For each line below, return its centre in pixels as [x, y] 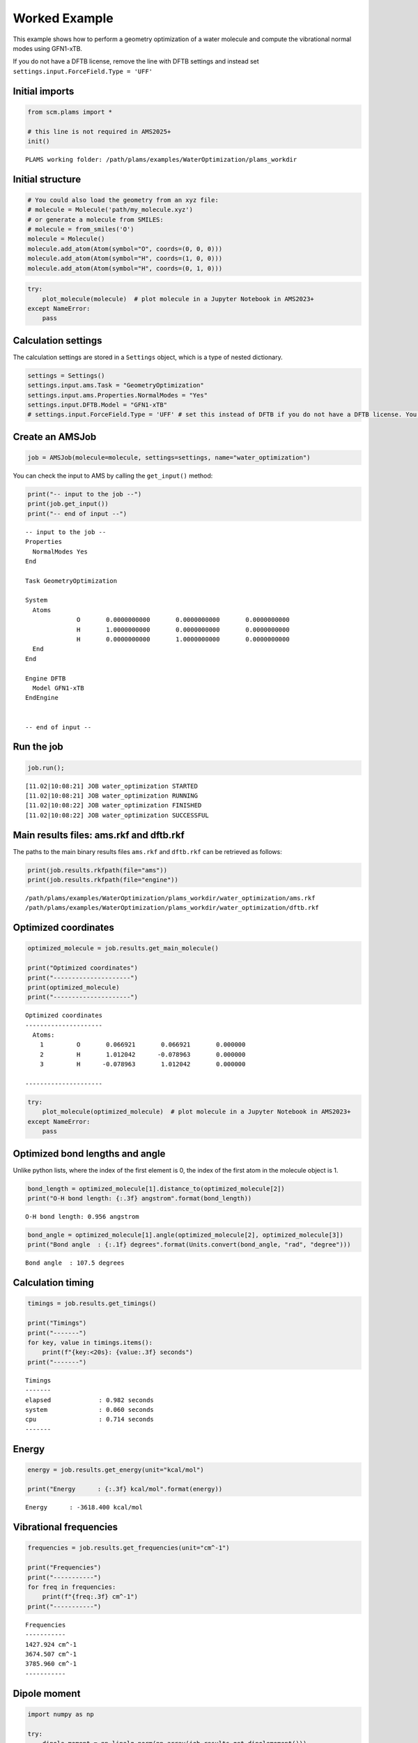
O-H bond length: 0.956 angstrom [82, 1217]
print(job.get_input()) [68, 504]
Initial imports [44, 91]
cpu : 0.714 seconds [90, 1419]
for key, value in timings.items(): [90, 1342]
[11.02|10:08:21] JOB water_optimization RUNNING [112, 796]
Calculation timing [53, 1283]
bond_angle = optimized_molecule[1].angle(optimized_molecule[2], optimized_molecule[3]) [186, 1235]
